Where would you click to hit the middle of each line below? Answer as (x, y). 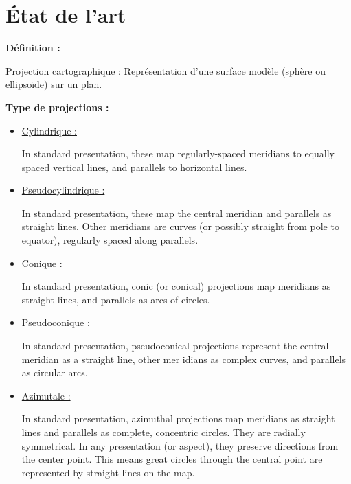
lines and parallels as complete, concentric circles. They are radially (163, 432)
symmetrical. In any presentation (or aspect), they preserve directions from (180, 445)
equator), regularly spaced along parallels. (110, 240)
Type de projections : (57, 107)
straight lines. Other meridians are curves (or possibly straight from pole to (180, 226)
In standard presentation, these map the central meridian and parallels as (177, 212)
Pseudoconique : (56, 322)
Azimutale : (46, 395)
